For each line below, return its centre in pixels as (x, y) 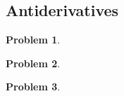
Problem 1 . (33, 40)
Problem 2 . (33, 63)
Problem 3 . (33, 87)
